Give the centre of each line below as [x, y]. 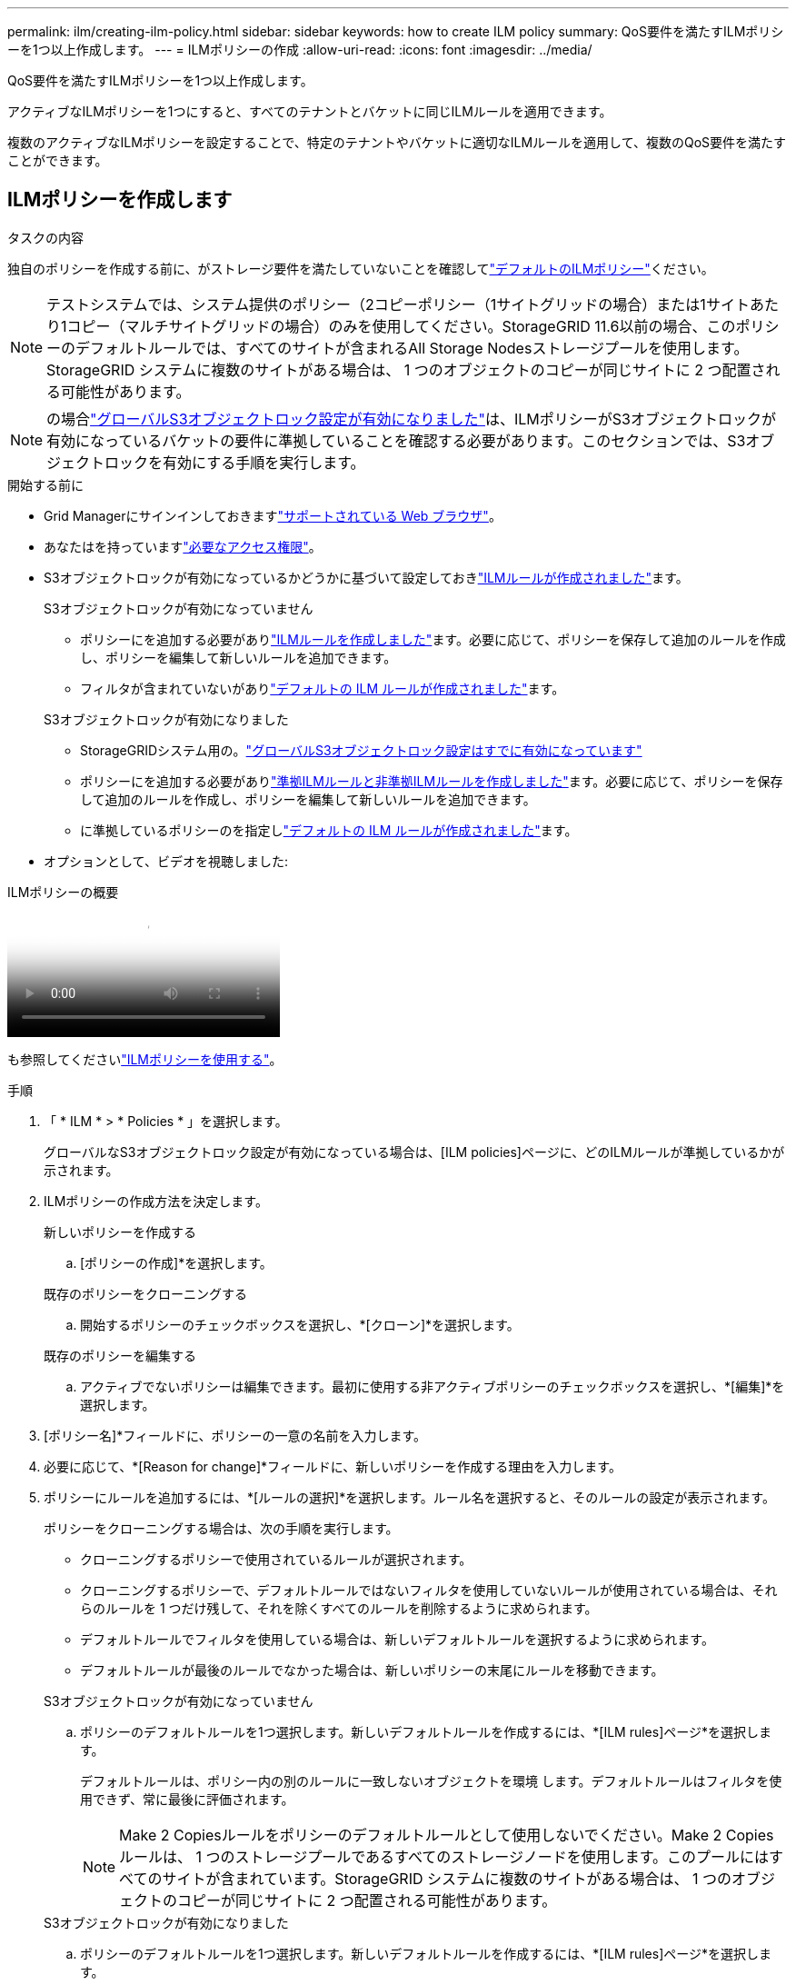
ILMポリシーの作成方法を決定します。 [156, 1201]
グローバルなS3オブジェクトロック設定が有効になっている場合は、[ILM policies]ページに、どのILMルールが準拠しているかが [414, 1152]
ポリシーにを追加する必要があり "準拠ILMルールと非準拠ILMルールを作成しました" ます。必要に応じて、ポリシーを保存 [432, 781]
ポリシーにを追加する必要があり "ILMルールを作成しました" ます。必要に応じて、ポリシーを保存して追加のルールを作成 [433, 639]
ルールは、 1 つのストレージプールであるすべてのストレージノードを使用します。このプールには [444, 1856]
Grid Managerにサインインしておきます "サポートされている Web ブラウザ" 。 [273, 515]
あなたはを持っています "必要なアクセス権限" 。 [183, 546]
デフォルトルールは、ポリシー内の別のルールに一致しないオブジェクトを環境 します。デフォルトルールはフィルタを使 [431, 1781]
